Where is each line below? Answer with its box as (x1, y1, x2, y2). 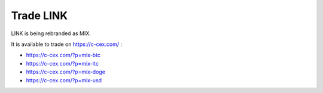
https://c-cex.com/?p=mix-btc (26, 51, 101, 59)
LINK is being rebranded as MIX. (11, 30, 91, 37)
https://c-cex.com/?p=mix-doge (26, 69, 106, 76)
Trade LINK (11, 9, 68, 22)
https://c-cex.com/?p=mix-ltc (26, 60, 99, 67)
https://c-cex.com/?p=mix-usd (26, 76, 102, 83)
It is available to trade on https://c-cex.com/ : (11, 41, 123, 48)
